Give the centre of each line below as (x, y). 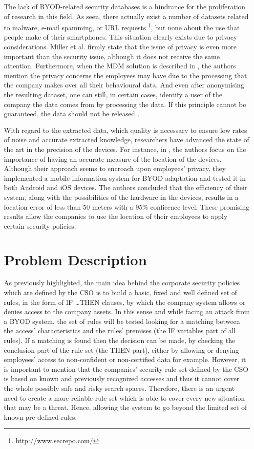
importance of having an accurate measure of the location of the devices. (113, 159)
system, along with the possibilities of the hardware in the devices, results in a (121, 197)
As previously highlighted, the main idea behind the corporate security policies (122, 283)
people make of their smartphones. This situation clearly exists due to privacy (121, 37)
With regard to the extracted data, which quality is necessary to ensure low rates (126, 130)
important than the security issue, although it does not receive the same (112, 56)
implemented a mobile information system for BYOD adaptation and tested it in (125, 178)
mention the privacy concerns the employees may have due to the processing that (126, 75)
